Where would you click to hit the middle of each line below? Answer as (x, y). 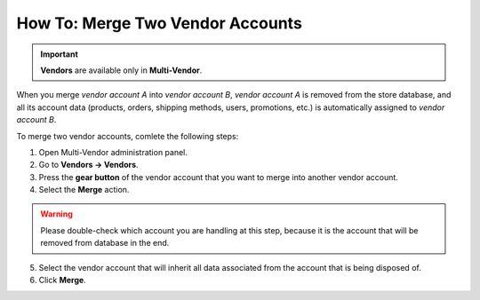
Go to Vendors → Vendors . (88, 165)
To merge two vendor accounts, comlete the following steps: (128, 136)
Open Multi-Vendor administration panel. (113, 152)
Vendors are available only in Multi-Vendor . (121, 70)
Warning (56, 214)
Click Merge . (62, 280)
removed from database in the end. (105, 243)
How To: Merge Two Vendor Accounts (159, 23)
